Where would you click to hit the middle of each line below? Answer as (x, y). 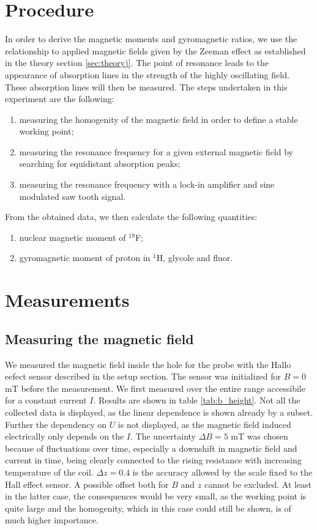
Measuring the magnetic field (99, 338)
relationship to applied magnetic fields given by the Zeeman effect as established (155, 50)
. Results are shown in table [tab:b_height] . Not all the (197, 400)
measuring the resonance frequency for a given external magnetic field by (156, 151)
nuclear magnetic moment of (73, 237)
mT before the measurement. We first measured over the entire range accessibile (155, 388)
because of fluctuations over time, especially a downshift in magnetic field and (151, 448)
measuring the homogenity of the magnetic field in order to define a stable (158, 119)
